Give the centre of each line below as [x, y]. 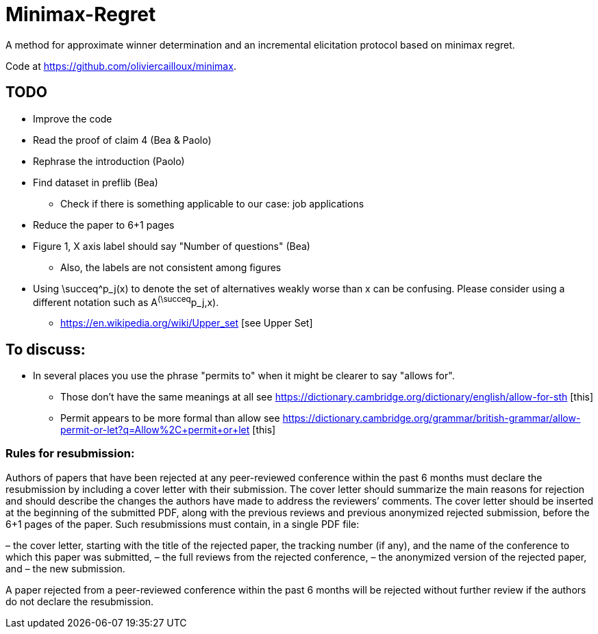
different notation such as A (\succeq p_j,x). [126, 301]
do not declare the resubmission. [80, 601]
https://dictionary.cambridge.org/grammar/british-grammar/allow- [432, 418]
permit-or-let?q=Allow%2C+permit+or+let [155, 430]
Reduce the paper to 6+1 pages [104, 225]
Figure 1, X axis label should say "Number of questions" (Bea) [172, 246]
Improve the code [73, 118]
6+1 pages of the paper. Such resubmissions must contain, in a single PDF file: [183, 524]
